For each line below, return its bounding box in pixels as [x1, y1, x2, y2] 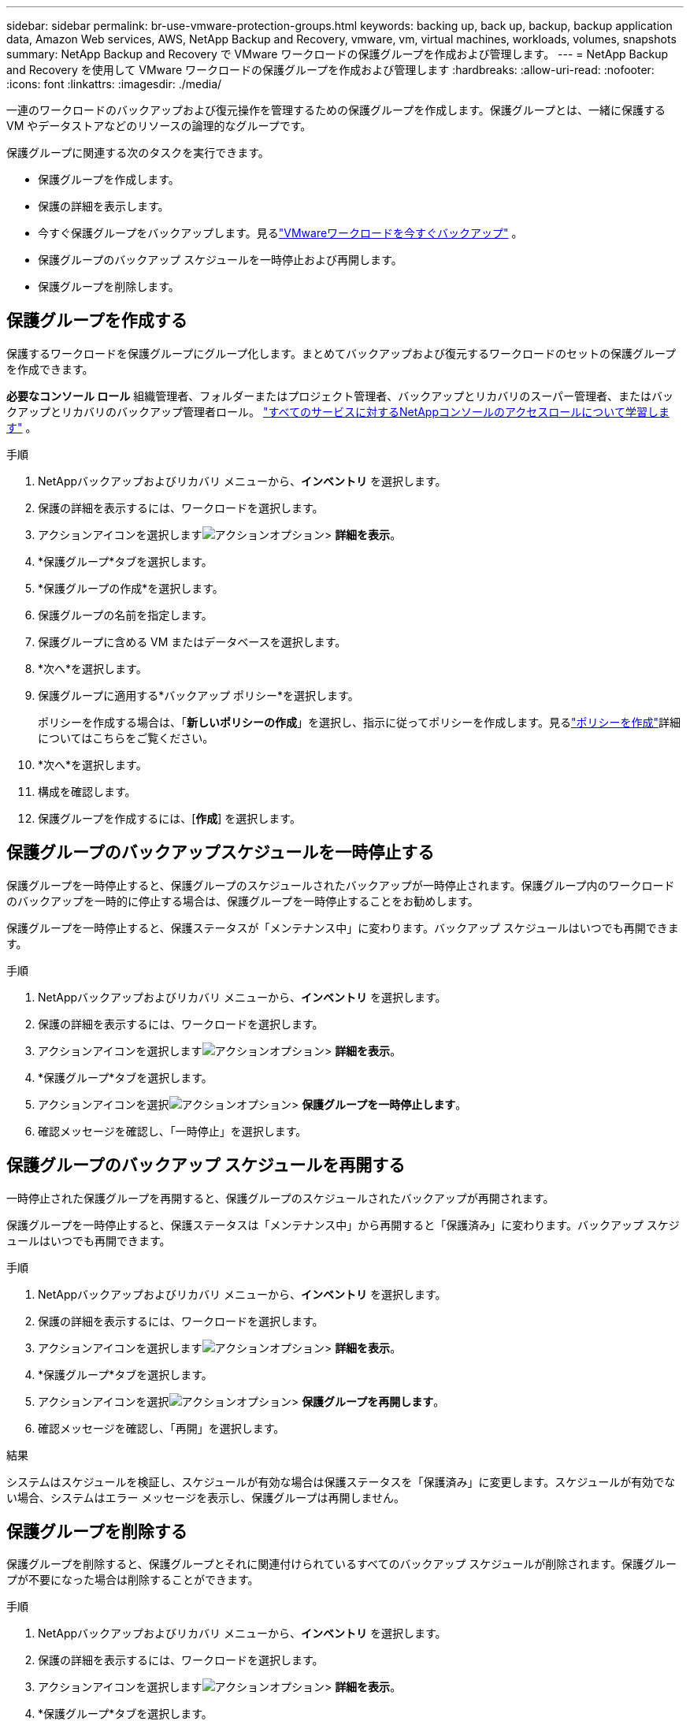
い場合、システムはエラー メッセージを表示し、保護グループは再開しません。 [6, 1490, 405, 1504]
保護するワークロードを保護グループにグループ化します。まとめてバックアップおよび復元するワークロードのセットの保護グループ [6, 346, 677, 360]
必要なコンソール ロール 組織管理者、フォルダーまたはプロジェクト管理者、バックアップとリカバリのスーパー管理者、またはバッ [6, 388, 674, 403]
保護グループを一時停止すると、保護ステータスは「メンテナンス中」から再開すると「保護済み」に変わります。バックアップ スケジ [6, 1217, 680, 1232]
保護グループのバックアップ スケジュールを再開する [6, 1155, 406, 1176]
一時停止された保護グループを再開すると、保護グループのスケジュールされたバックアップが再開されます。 [6, 1191, 555, 1205]
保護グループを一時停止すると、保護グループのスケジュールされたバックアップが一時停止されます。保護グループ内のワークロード [6, 878, 675, 892]
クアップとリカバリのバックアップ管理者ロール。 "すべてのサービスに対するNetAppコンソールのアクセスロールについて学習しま [6, 404, 670, 418]
